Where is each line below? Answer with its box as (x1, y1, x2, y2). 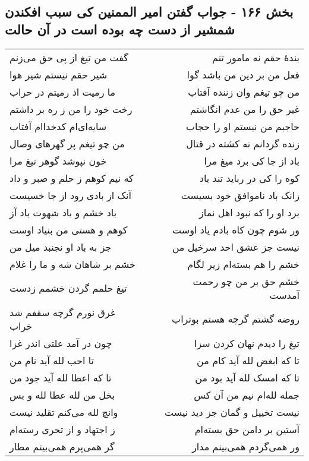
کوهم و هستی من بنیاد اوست (10, 222, 128, 236)
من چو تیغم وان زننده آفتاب (188, 84, 299, 99)
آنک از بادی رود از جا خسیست (10, 188, 131, 202)
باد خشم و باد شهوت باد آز (10, 205, 117, 219)
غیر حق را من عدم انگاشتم (190, 102, 299, 116)
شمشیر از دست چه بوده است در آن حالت (5, 20, 235, 38)
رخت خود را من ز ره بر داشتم (10, 102, 133, 116)
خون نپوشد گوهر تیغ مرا (10, 153, 107, 168)
